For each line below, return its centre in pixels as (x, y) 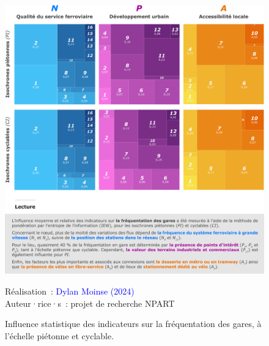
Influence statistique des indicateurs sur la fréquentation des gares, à (133, 324)
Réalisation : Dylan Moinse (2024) (70, 291)
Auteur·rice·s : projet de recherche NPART (90, 303)
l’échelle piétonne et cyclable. (60, 335)
